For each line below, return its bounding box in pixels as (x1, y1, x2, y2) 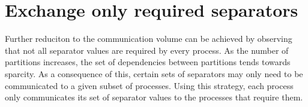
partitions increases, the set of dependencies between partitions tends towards (5, 56, 291, 68)
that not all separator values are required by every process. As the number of (5, 44, 289, 56)
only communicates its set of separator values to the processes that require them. (5, 91, 303, 103)
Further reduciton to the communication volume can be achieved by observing (5, 32, 292, 45)
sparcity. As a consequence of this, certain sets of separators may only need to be (5, 67, 303, 80)
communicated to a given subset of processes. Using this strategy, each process (5, 79, 294, 91)
